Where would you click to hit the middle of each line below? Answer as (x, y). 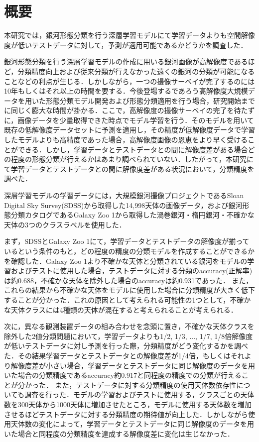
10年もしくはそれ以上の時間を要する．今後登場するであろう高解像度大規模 (126, 91)
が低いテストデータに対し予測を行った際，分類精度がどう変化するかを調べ (126, 346)
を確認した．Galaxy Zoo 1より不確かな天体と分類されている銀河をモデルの (126, 261)
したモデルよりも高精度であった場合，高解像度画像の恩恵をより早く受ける (126, 140)
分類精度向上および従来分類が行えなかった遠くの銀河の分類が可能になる (136, 71)
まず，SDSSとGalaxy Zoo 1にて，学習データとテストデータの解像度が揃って (127, 241)
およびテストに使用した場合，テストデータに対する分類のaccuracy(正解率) (131, 271)
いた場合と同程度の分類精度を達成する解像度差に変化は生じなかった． (119, 433)
